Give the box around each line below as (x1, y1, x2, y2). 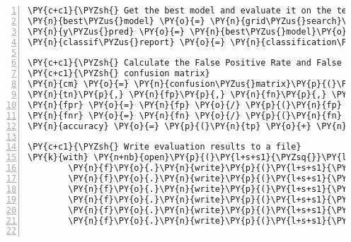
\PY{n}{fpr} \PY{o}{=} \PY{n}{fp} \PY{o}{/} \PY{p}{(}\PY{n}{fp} (28, 99, 342, 110)
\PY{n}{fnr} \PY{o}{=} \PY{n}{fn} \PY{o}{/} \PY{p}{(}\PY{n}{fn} (28, 110, 342, 121)
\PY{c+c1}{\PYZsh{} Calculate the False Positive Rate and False (28, 58, 342, 68)
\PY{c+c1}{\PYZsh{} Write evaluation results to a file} (28, 142, 301, 152)
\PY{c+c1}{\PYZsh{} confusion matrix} (28, 68, 210, 79)
